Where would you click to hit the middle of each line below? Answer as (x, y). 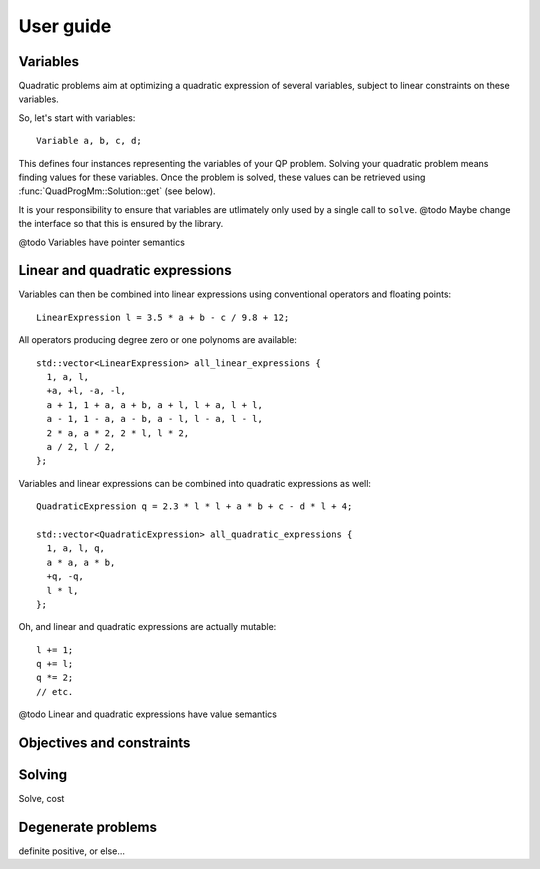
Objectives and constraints (104, 743)
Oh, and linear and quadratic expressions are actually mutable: (147, 627)
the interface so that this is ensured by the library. (121, 224)
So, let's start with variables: (77, 117)
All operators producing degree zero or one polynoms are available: (157, 340)
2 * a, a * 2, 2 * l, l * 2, (118, 433)
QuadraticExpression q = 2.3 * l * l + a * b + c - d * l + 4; (194, 506)
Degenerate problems (87, 826)
